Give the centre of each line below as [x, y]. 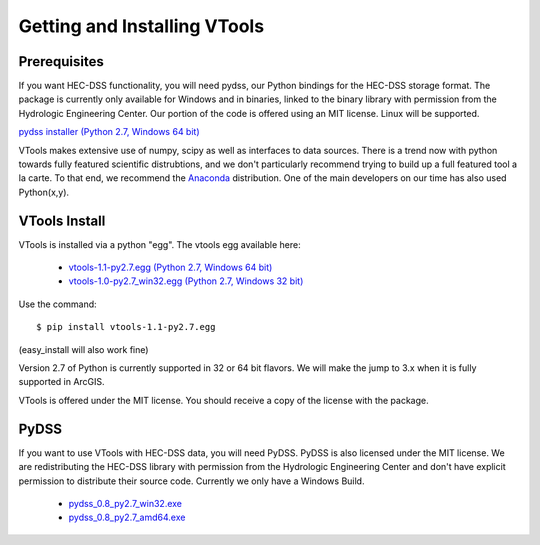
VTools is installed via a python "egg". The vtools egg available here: [159, 244]
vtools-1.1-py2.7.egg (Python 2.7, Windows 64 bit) [170, 267]
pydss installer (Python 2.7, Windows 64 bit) [109, 132]
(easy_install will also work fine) [83, 349]
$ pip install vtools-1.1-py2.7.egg [126, 327]
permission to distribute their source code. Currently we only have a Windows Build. [191, 481]
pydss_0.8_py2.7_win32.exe [125, 503]
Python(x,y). [44, 192]
